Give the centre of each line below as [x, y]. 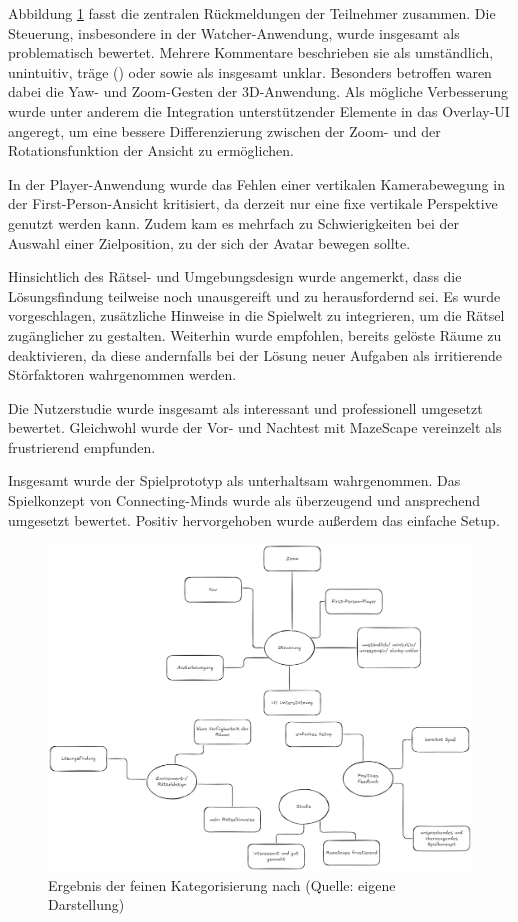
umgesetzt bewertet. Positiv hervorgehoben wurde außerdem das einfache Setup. [254, 519]
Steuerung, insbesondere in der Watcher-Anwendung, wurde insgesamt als [234, 32]
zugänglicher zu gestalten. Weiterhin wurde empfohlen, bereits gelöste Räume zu [255, 334]
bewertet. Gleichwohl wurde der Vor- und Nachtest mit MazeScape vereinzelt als [255, 427]
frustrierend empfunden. [82, 446]
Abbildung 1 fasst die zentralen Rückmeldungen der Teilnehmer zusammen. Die [252, 13]
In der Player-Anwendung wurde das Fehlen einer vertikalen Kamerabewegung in [256, 183]
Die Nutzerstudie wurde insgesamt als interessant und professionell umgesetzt [245, 407]
